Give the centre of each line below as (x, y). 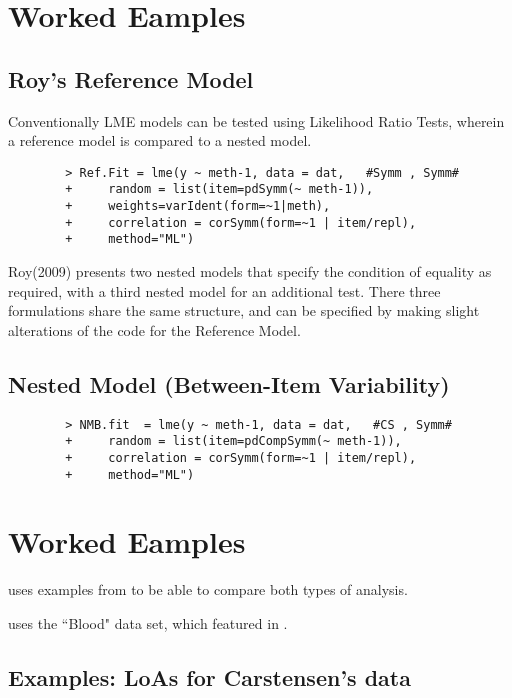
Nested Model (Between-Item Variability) (229, 383)
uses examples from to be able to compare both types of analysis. (208, 589)
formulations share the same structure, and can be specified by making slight (244, 310)
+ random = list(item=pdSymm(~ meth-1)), (219, 189)
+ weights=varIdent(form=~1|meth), (198, 206)
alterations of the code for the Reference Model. (154, 329)
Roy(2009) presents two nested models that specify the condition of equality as (250, 271)
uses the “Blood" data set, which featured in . (148, 622)
